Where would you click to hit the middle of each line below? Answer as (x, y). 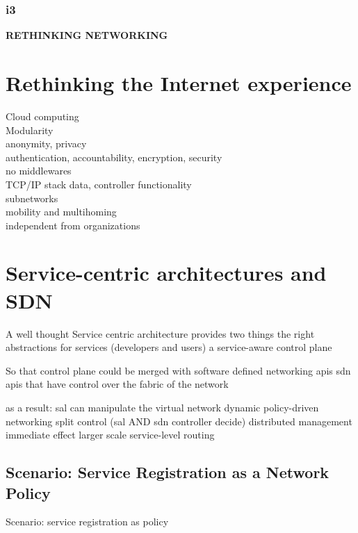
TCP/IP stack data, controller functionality (99, 184)
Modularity (30, 130)
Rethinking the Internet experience (179, 83)
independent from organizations (73, 225)
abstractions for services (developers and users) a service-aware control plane (169, 347)
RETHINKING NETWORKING (87, 35)
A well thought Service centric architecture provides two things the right (160, 333)
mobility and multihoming (61, 212)
